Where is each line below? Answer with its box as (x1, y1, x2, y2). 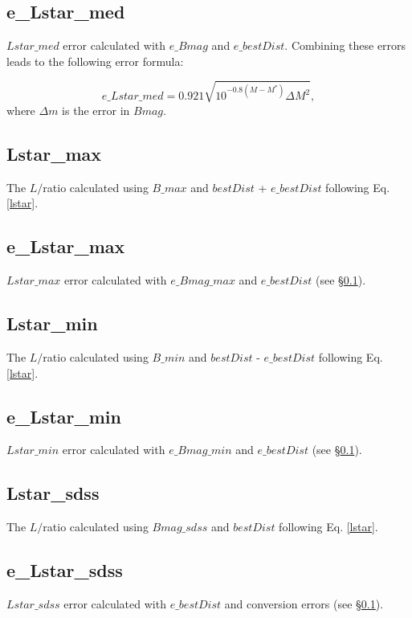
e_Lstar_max (6, 234, 125, 259)
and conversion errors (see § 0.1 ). (224, 595, 384, 612)
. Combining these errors (284, 37, 406, 54)
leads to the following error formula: (6, 52, 184, 69)
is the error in (62, 101, 130, 118)
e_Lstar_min (6, 403, 121, 428)
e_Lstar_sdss (6, 558, 123, 583)
